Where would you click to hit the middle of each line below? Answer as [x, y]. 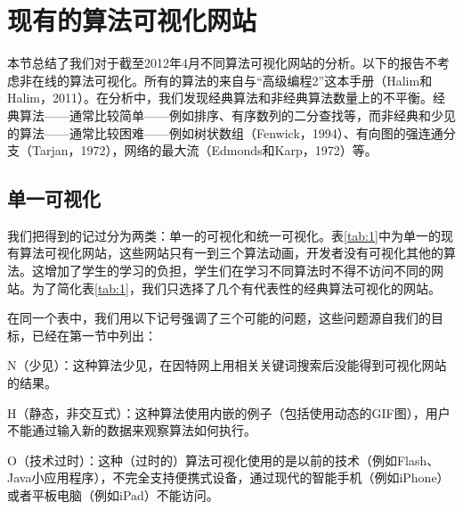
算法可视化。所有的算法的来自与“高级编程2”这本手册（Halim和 [251, 80]
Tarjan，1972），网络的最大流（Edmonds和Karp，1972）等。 [204, 150]
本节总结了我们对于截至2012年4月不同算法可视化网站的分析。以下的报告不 [222, 63]
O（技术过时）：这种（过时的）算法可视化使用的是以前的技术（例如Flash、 [223, 460]
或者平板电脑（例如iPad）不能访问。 [113, 495]
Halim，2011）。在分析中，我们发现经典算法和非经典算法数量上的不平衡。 [220, 98]
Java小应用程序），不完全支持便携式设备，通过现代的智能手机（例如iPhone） [228, 477]
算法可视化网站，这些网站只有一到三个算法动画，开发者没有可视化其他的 [231, 253]
